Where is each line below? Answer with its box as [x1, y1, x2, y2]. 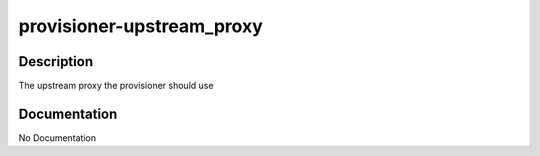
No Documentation [18, 131, 97, 144]
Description [18, 53, 94, 70]
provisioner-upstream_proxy [18, 15, 264, 37]
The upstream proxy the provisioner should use [18, 80, 214, 92]
